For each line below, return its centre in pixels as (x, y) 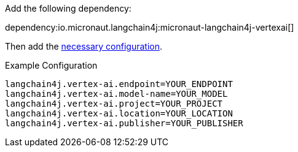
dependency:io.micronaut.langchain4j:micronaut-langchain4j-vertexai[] (150, 27)
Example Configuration (51, 65)
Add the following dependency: (68, 8)
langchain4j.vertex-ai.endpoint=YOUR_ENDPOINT (119, 84)
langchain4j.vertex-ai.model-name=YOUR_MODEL (116, 94)
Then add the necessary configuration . (84, 46)
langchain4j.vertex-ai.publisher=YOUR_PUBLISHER (124, 123)
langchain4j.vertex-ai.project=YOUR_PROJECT (114, 104)
